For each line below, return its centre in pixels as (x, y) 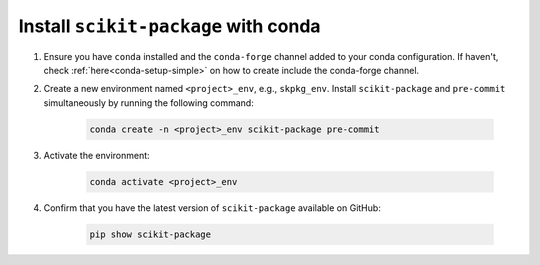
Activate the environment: (96, 155)
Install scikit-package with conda (169, 26)
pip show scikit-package (150, 234)
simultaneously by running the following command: (148, 102)
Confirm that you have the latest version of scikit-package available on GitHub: (212, 207)
